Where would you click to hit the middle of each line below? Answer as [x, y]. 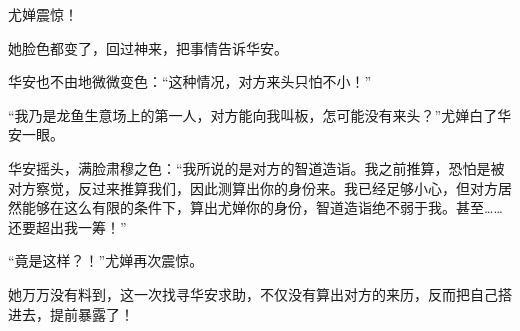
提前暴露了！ [91, 313]
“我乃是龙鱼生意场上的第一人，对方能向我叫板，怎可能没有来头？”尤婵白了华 [260, 114]
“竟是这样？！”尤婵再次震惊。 [106, 260]
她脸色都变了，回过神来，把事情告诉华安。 [148, 47]
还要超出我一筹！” [67, 226]
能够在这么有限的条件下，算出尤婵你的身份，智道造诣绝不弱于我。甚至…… [262, 207]
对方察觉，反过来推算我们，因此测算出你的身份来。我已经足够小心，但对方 [253, 187]
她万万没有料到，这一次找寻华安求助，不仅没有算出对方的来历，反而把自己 [253, 293]
